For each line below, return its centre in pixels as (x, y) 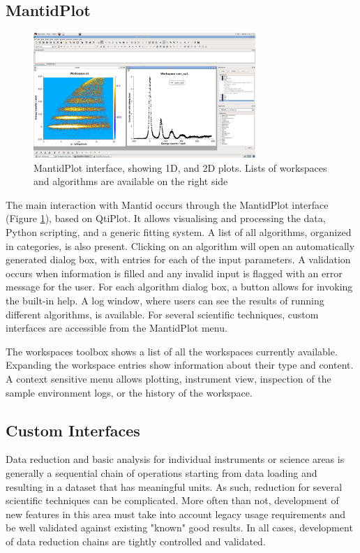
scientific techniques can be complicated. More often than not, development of (172, 500)
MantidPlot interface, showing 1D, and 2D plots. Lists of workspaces (180, 167)
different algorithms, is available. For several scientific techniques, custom (162, 314)
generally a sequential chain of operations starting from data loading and (162, 472)
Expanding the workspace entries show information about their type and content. (180, 365)
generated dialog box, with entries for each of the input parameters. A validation (178, 259)
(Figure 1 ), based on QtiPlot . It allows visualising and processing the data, (166, 218)
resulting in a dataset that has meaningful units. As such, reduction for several (174, 486)
